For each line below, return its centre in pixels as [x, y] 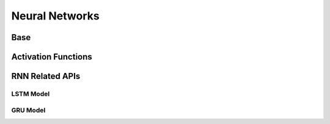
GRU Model [28, 110]
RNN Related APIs [46, 76]
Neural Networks [56, 16]
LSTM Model [31, 94]
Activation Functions [52, 57]
